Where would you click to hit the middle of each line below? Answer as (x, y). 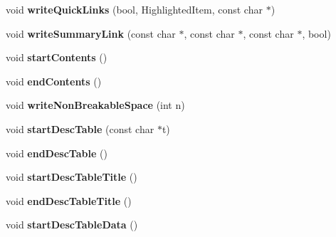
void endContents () (54, 81)
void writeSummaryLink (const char (91, 33)
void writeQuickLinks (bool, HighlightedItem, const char (134, 9)
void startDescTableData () (72, 225)
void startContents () (57, 57)
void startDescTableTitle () (72, 177)
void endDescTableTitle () (69, 200)
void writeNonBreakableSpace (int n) (95, 105)
